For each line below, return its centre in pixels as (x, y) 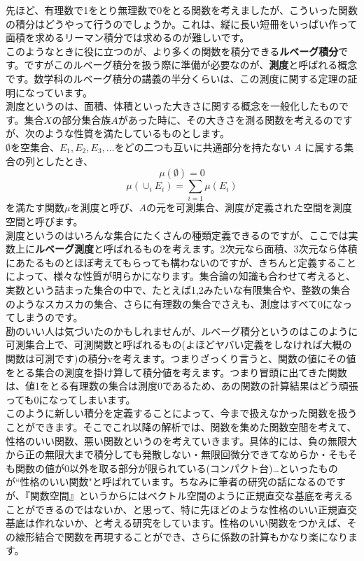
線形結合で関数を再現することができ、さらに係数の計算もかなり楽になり (182, 536)
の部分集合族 (82, 119)
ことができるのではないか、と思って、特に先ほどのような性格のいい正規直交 (182, 509)
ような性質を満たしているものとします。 (137, 133)
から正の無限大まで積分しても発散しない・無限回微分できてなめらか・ (167, 454)
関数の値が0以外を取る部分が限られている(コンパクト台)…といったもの (176, 468)
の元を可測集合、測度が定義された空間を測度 (249, 207)
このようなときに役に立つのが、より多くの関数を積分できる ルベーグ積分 (172, 51)
